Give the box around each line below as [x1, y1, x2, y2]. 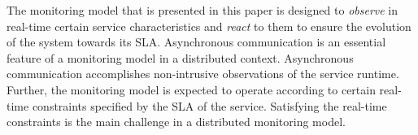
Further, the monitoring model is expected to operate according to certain [7, 81, 376, 98]
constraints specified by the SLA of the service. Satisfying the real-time [32, 97, 387, 114]
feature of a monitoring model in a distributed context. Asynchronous [7, 49, 354, 66]
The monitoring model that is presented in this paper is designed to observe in [7, 2, 398, 18]
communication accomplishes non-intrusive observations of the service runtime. [7, 65, 399, 82]
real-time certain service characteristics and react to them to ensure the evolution [7, 17, 411, 34]
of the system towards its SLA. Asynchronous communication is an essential [7, 33, 386, 50]
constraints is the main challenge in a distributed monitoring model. [7, 113, 346, 130]
